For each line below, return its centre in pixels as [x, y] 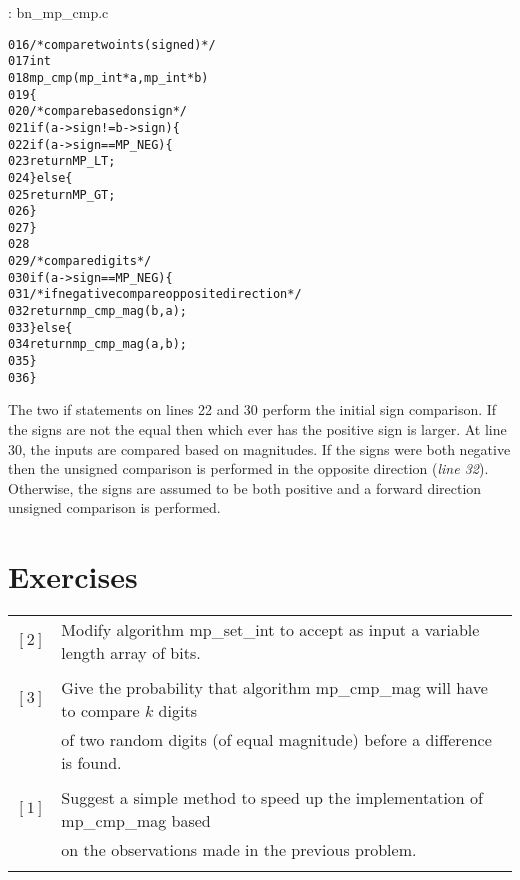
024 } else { [40, 177]
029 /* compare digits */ [80, 261]
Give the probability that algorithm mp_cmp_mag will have [274, 688]
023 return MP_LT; [62, 161]
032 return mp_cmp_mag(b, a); [97, 311]
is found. [91, 763]
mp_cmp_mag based [136, 821]
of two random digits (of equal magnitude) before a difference [276, 740]
